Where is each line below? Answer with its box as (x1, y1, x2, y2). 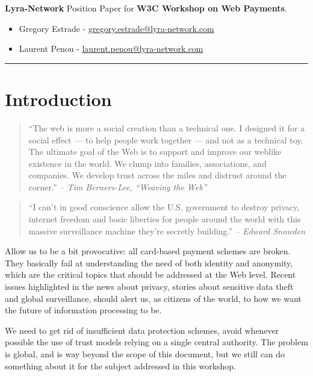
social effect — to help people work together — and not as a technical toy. (28, 133, 303, 146)
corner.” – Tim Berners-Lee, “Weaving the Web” (28, 180, 207, 193)
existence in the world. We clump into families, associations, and (28, 157, 267, 169)
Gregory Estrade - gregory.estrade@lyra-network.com (19, 22, 214, 34)
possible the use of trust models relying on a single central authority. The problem (5, 336, 308, 348)
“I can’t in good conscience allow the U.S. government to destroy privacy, (28, 201, 300, 213)
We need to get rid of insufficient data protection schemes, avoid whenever (5, 324, 279, 336)
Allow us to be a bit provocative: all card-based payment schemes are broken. (5, 245, 291, 257)
